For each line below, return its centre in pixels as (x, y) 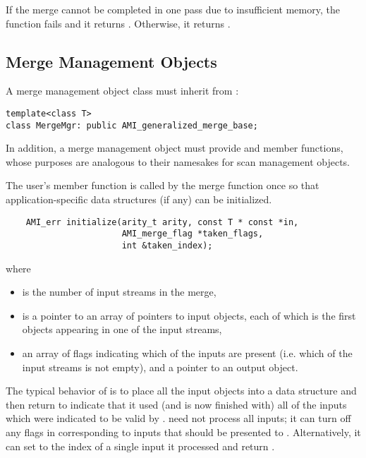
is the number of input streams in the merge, (119, 292)
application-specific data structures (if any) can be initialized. (139, 199)
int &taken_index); (167, 245)
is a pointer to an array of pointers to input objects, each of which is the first (189, 315)
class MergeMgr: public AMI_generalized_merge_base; (132, 125)
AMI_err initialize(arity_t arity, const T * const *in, (162, 222)
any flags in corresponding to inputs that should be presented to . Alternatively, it (183, 432)
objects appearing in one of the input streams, (122, 329)
